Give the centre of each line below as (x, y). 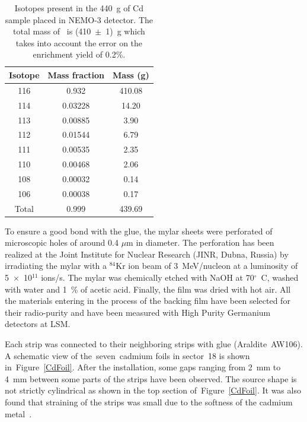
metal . (18, 413)
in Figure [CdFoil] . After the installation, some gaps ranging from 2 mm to (143, 367)
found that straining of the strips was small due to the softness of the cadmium (149, 402)
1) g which (125, 31)
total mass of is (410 (52, 31)
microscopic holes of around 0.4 (62, 242)
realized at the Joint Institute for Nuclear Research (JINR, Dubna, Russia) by (147, 254)
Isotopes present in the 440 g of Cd (79, 8)
